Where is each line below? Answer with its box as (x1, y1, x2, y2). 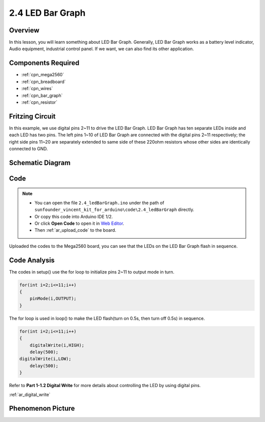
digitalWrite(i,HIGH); (29, 342, 84, 348)
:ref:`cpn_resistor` (21, 99, 57, 105)
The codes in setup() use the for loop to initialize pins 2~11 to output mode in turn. (9, 269, 175, 275)
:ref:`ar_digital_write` (9, 392, 51, 397)
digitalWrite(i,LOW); (19, 356, 72, 362)
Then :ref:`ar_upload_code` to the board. (34, 227, 116, 233)
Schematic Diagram (9, 158, 71, 167)
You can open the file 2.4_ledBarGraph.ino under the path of (34, 200, 164, 206)
